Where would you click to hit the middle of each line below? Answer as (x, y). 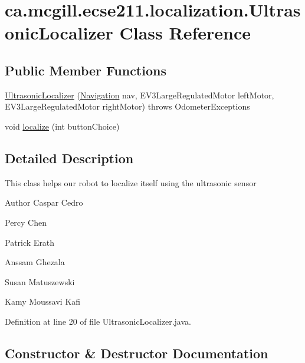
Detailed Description (69, 158)
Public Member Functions (86, 70)
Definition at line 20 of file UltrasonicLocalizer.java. (98, 321)
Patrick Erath (30, 242)
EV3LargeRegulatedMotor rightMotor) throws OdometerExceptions (127, 106)
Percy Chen (26, 222)
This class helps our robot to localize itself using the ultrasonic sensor (131, 182)
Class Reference (185, 33)
